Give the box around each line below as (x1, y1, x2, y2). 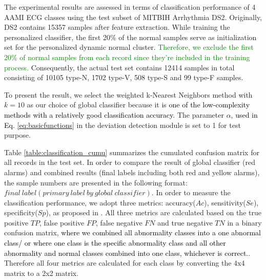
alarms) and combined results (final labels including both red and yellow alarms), (4, 166, 260, 177)
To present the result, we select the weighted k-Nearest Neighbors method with (4, 89, 253, 100)
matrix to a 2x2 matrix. (4, 267, 79, 278)
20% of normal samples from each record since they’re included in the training (4, 51, 250, 62)
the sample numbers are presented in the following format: (4, 177, 188, 188)
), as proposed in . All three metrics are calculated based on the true (46, 207, 261, 218)
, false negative (95, 217, 142, 228)
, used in (231, 109, 258, 120)
